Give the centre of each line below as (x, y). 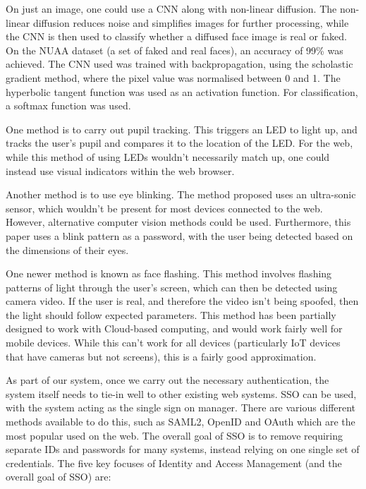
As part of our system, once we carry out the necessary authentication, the (167, 380)
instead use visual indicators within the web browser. (120, 170)
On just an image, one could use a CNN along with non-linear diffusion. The (171, 8)
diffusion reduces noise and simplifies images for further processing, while (191, 22)
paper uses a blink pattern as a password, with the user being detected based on (179, 235)
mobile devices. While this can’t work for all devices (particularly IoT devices (173, 343)
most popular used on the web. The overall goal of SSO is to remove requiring (174, 435)
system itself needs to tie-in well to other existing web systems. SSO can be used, (181, 393)
